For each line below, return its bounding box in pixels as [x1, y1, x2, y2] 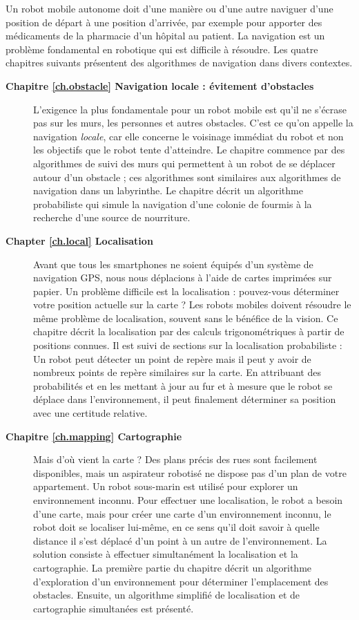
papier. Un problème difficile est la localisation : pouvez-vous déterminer [33, 283, 340, 298]
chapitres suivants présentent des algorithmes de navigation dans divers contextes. [6, 55, 353, 70]
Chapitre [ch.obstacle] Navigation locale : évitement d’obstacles [6, 78, 314, 93]
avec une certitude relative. [33, 406, 148, 420]
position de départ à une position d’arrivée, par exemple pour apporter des [6, 15, 322, 29]
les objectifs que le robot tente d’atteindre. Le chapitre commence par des [33, 142, 345, 157]
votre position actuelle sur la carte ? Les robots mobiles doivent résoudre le [33, 297, 351, 312]
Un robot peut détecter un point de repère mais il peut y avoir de [33, 351, 311, 366]
